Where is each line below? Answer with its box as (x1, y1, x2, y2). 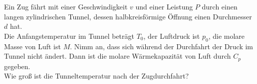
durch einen (202, 1, 238, 11)
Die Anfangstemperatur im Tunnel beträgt (4, 30, 134, 41)
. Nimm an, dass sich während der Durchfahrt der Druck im (70, 41, 254, 51)
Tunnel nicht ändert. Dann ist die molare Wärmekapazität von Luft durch (4, 51, 231, 61)
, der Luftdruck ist (143, 30, 200, 41)
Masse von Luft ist (4, 41, 61, 51)
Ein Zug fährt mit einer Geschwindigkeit (4, 1, 128, 11)
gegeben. (4, 61, 30, 71)
